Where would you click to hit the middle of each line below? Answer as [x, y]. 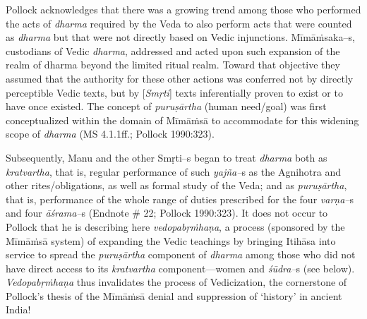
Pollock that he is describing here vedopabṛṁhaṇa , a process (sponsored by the [175, 226]
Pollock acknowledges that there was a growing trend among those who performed [183, 9]
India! [18, 309]
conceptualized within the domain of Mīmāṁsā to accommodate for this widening [182, 120]
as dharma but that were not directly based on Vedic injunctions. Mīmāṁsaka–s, [180, 37]
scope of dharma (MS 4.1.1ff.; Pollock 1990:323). [110, 134]
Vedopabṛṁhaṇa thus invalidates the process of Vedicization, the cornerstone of [176, 282]
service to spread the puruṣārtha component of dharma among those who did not [181, 254]
